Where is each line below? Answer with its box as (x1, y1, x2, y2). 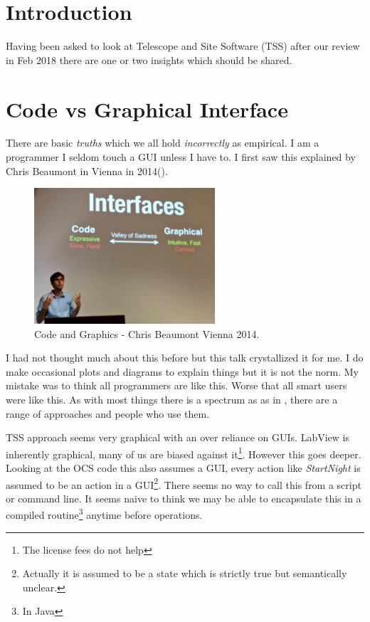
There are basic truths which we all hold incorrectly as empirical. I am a (6, 135, 319, 150)
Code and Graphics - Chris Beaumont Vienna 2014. (34, 326, 260, 341)
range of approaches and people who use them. (6, 406, 210, 421)
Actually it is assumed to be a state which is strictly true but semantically (22, 566, 347, 581)
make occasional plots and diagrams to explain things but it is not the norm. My (6, 364, 359, 379)
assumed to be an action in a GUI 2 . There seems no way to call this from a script (6, 475, 361, 492)
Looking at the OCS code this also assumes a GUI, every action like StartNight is (6, 460, 361, 475)
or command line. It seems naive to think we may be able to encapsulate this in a (6, 490, 361, 505)
